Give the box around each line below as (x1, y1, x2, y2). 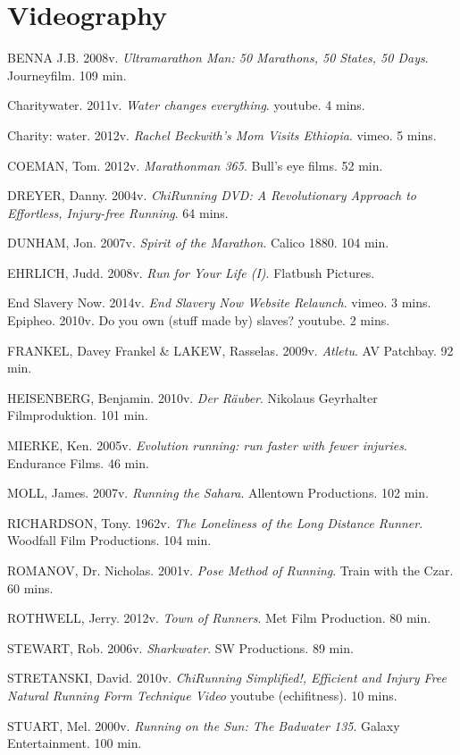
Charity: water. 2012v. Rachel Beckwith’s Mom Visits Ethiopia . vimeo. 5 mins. (7, 125, 437, 144)
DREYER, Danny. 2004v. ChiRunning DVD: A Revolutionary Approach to (7, 186, 416, 205)
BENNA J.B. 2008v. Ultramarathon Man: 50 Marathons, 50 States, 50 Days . (7, 48, 429, 67)
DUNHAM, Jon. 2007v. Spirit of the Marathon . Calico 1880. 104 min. (7, 233, 389, 252)
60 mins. (7, 578, 54, 597)
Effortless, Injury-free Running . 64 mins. (7, 203, 229, 222)
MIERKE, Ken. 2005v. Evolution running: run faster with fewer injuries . (7, 436, 407, 455)
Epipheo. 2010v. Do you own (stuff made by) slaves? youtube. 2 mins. (7, 311, 390, 330)
